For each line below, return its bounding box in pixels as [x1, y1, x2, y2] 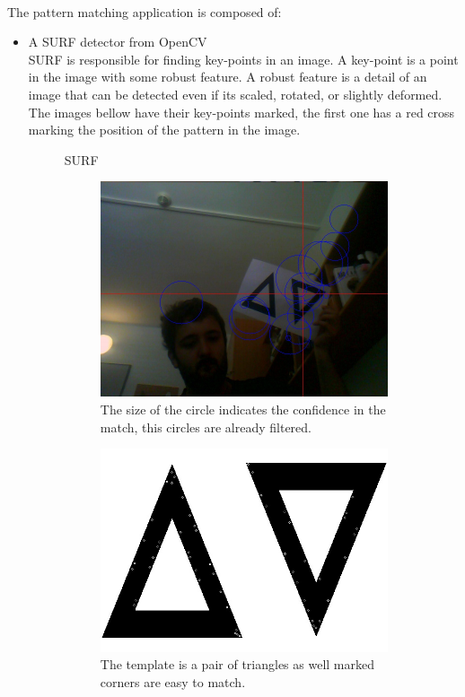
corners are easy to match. [100, 672, 246, 691]
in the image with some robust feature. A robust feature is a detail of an [28, 67, 427, 86]
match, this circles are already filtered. [100, 417, 311, 436]
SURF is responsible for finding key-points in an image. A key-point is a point [28, 49, 459, 68]
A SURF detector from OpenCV [28, 32, 207, 51]
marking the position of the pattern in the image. [28, 120, 301, 139]
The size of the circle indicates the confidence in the [100, 400, 386, 419]
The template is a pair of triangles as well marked [100, 655, 374, 674]
